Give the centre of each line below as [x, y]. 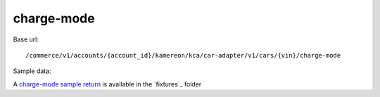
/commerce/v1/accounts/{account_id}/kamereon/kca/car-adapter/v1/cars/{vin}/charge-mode [183, 55]
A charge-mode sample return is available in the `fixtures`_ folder [107, 84]
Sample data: [32, 71]
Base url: [26, 39]
